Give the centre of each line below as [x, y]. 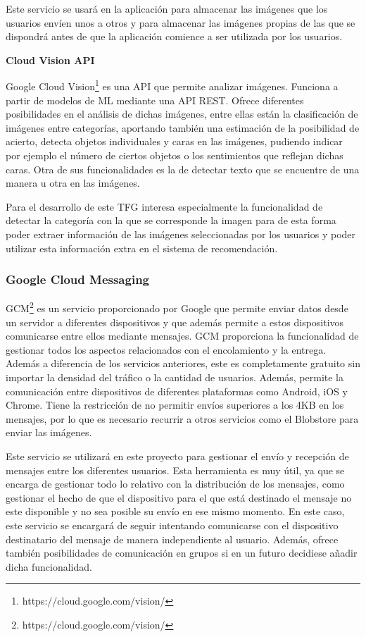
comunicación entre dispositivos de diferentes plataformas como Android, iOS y [177, 391]
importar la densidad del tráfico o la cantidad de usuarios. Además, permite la [175, 377]
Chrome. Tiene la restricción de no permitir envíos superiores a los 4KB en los [175, 405]
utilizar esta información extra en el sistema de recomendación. [142, 248]
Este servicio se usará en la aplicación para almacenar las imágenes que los [167, 8]
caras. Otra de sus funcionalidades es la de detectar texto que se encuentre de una [183, 169]
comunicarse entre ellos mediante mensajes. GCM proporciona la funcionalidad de [182, 336]
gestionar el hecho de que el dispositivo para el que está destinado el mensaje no [179, 497]
